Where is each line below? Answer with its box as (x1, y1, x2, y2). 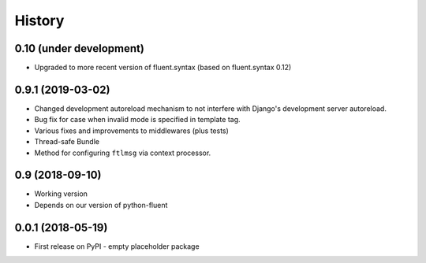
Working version (34, 189, 88, 198)
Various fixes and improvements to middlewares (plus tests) (34, 126, 229, 135)
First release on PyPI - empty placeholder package (34, 241, 200, 251)
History (14, 12, 65, 29)
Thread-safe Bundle (34, 137, 100, 146)
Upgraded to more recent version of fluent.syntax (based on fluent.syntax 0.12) (34, 63, 292, 72)
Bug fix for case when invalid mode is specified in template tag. (34, 115, 241, 124)
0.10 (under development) (14, 42, 145, 55)
